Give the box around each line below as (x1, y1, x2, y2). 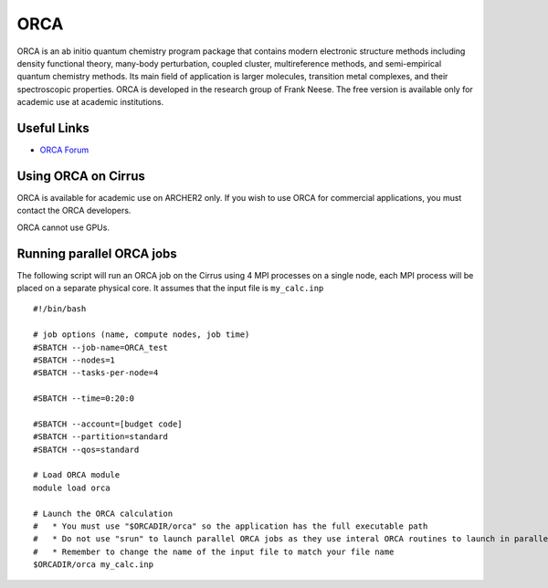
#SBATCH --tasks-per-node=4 (33, 368, 159, 378)
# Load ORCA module (33, 470, 121, 480)
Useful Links (16, 120, 90, 136)
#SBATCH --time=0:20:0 (33, 394, 135, 404)
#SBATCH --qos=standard (33, 444, 140, 455)
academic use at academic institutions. (16, 97, 164, 108)
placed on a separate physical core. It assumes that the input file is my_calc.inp (16, 283, 324, 293)
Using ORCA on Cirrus (16, 168, 145, 184)
